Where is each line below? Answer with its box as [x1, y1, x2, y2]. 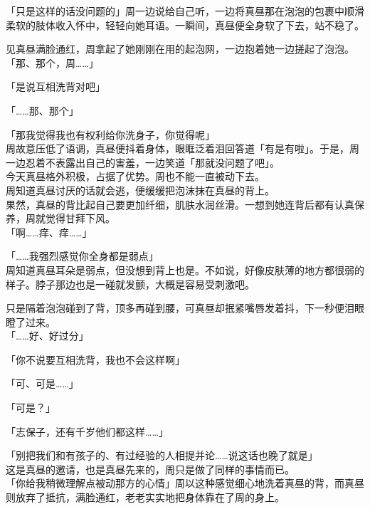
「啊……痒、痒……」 [6, 224, 92, 239]
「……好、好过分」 [6, 328, 89, 343]
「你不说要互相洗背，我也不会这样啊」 [6, 352, 185, 367]
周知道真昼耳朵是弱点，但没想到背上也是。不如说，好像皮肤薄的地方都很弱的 [6, 262, 364, 277]
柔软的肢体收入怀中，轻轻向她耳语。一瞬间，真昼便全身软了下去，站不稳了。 [6, 17, 364, 32]
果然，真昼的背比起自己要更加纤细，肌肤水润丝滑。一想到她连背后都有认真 [6, 196, 354, 211]
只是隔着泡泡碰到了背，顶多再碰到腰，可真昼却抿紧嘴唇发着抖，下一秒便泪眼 [6, 300, 364, 315]
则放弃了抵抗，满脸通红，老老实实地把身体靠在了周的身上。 [6, 490, 285, 505]
